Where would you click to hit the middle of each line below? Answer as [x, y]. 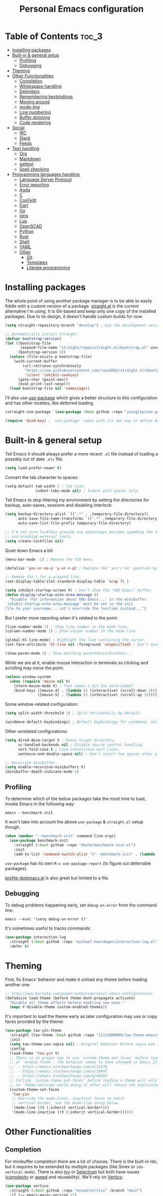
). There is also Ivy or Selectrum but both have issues [86, 1172]
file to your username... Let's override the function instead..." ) [76, 608]
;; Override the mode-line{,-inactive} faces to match [68, 1098]
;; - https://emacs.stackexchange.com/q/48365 [58, 1076]
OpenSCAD [31, 226]
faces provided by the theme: [34, 1022]
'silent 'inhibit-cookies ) [52, 375]
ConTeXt [28, 200]
